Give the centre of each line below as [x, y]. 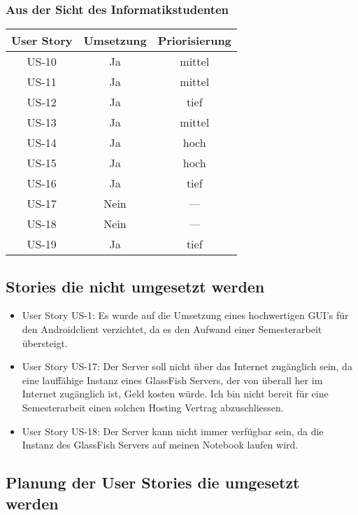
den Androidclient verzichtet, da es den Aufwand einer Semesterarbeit [172, 329]
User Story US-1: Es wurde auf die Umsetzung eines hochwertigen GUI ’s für [185, 315]
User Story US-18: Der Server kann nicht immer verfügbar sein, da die [173, 431]
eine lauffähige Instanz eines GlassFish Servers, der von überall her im [172, 380]
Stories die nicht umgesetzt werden [135, 286]
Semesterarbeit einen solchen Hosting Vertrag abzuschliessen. [153, 407]
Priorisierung [194, 41]
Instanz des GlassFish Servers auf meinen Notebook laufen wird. [160, 445]
